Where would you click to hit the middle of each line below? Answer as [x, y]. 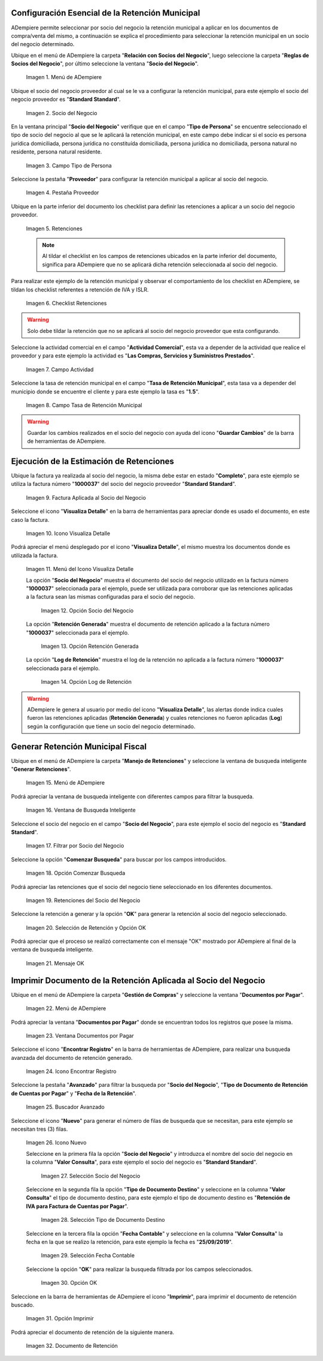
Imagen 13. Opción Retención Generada [90, 646]
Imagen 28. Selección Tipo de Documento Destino [103, 1220]
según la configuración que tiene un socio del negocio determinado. [111, 726]
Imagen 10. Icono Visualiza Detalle [68, 533]
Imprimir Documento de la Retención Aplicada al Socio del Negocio [138, 980]
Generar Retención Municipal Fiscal [79, 746]
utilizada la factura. [35, 555]
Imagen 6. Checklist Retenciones [66, 303]
